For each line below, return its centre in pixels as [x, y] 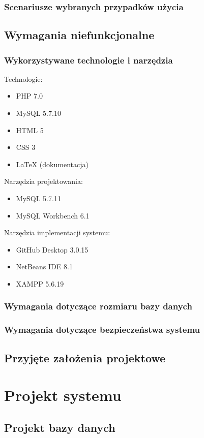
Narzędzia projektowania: [43, 181]
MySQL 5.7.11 [38, 198]
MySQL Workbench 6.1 [53, 215]
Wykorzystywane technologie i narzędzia [89, 60]
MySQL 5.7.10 [38, 113]
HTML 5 [30, 130]
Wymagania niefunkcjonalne [79, 35]
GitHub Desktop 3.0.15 [52, 249]
